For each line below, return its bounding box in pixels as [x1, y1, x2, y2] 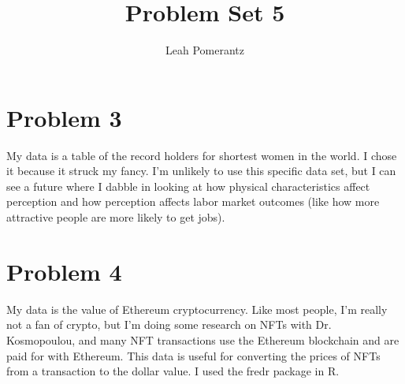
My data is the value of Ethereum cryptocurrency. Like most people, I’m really [6, 300, 388, 317]
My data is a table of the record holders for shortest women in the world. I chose [6, 147, 397, 163]
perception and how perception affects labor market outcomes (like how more [6, 193, 380, 210]
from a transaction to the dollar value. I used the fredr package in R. [6, 363, 340, 379]
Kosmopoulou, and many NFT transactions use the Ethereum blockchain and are [6, 331, 399, 348]
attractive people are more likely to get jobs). [6, 209, 225, 226]
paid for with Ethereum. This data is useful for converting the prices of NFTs [6, 347, 381, 363]
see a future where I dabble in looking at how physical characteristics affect [6, 177, 370, 194]
